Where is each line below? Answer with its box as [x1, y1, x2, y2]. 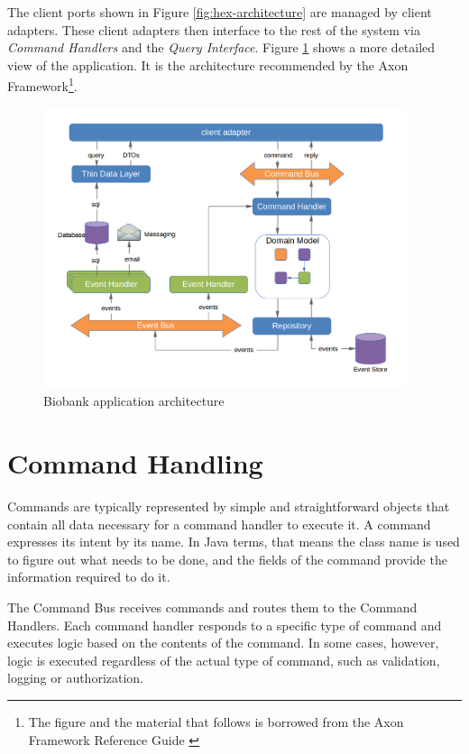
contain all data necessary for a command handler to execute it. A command [7, 514, 431, 533]
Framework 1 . [7, 74, 78, 96]
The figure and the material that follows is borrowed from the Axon [28, 713, 404, 731]
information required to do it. [7, 567, 170, 586]
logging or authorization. [7, 668, 144, 687]
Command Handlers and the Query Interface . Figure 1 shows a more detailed [7, 38, 436, 57]
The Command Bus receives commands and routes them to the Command [7, 598, 418, 617]
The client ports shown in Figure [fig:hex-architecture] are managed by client [7, 3, 432, 21]
